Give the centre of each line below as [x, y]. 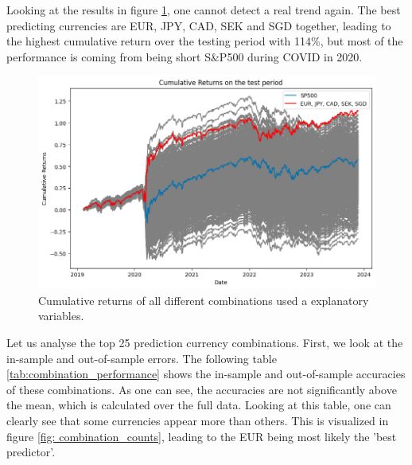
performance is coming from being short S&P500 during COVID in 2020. [185, 56]
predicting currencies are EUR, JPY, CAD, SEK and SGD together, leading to [199, 25]
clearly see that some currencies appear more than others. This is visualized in [198, 420]
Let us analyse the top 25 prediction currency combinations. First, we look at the [205, 342]
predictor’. [31, 452]
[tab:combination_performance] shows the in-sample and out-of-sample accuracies [206, 374]
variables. [61, 316]
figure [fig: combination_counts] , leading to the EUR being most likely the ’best [202, 436]
